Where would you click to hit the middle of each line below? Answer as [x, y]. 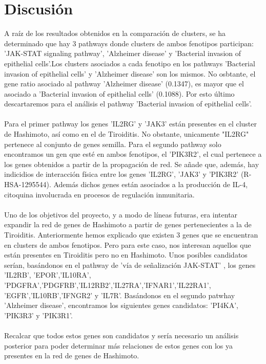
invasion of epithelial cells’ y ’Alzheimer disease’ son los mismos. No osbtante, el [130, 73]
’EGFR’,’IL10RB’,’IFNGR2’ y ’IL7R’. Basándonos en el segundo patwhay [120, 295]
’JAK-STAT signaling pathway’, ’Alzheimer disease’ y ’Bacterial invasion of [122, 53]
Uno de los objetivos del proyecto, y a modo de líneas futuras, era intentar [121, 214]
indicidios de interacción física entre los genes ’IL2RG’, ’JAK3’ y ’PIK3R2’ [121, 174]
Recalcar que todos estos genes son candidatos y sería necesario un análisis [121, 335]
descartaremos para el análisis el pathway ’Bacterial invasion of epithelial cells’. [128, 104]
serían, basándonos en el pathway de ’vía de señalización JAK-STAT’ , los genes [130, 265]
